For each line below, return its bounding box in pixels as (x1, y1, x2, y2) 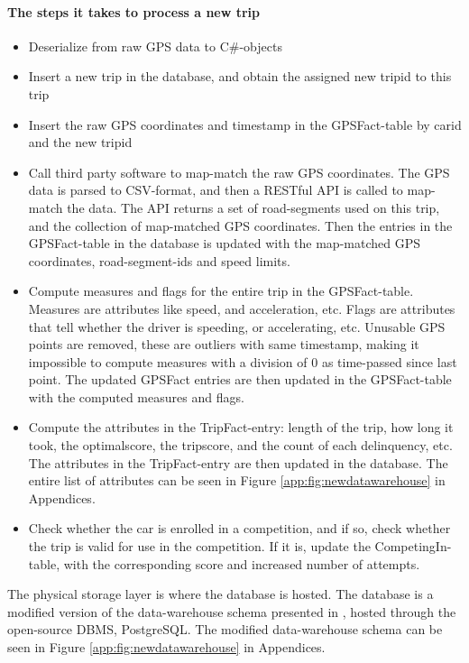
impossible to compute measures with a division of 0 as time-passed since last (28, 352, 457, 371)
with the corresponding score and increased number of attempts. (63, 554, 420, 573)
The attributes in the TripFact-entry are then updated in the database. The (28, 453, 448, 472)
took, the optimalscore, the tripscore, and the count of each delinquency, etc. (28, 436, 453, 455)
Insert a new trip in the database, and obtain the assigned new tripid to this (28, 67, 452, 86)
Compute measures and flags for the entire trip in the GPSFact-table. (28, 281, 414, 300)
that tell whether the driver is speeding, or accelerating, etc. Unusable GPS (28, 317, 446, 336)
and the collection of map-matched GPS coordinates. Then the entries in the (28, 216, 453, 235)
